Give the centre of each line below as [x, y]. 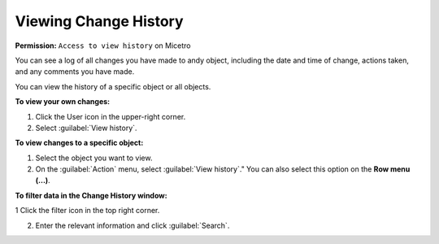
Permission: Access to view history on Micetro [103, 46]
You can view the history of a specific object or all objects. [113, 86]
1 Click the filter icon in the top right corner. [87, 211]
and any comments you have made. [75, 72]
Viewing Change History [99, 21]
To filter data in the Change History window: [91, 195]
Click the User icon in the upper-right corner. [111, 116]
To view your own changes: [63, 102]
